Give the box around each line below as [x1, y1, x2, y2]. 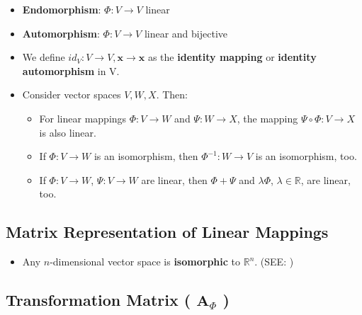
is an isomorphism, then [94, 149, 198, 164]
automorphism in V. [22, 63, 120, 78]
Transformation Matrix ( [6, 289, 191, 311]
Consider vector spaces [22, 87, 121, 102]
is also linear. [39, 125, 96, 139]
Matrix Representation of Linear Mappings [6, 221, 329, 243]
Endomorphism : [22, 2, 101, 16]
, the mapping [237, 110, 298, 125]
